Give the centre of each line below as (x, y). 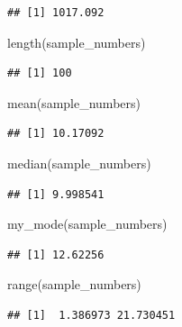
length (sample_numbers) (77, 42)
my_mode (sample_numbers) (87, 224)
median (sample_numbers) (79, 163)
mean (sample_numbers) (74, 102)
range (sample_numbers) (74, 284)
